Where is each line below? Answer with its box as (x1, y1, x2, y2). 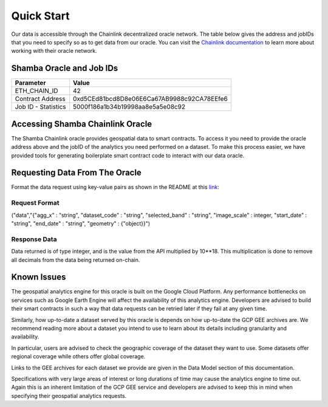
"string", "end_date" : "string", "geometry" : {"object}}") (11, 219, 151, 227)
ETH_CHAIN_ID (15, 87, 58, 95)
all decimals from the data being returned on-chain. (11, 256, 140, 264)
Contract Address (15, 95, 66, 103)
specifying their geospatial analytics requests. (11, 392, 127, 399)
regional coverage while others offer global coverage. (11, 353, 146, 360)
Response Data (11, 234, 57, 243)
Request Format (11, 199, 60, 207)
